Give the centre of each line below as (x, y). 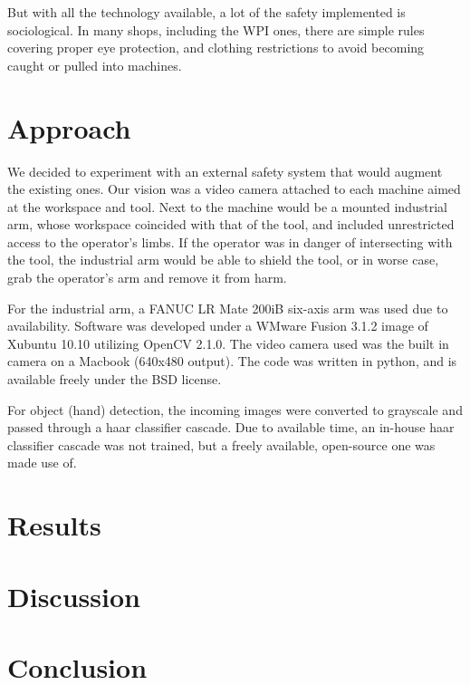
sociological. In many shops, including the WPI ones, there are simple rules (216, 29)
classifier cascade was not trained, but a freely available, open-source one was (221, 444)
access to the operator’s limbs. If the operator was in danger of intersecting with (230, 241)
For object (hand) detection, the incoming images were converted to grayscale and (235, 409)
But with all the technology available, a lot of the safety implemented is (206, 12)
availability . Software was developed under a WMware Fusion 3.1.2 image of (218, 326)
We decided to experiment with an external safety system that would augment (225, 171)
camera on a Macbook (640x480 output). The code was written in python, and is (232, 361)
